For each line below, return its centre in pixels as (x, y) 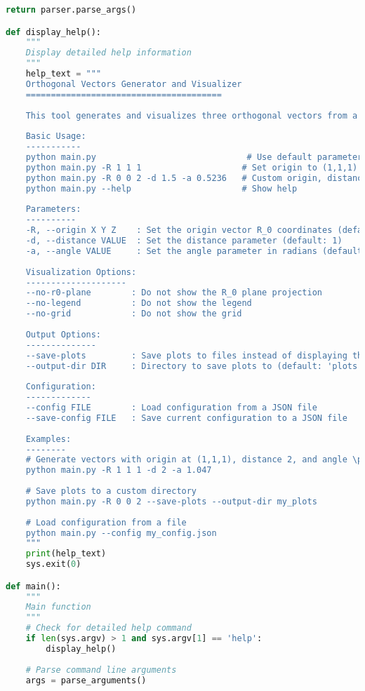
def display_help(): (54, 32)
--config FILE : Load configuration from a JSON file (171, 408)
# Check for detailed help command (108, 628)
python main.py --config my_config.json (121, 533)
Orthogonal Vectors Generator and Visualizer (134, 84)
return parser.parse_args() (71, 10)
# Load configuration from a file (106, 522)
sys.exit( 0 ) (53, 564)
